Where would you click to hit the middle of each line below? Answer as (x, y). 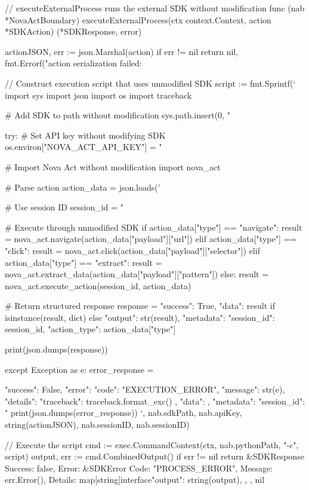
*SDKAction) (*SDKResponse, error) (73, 31)
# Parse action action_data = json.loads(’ (83, 187)
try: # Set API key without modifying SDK (85, 135)
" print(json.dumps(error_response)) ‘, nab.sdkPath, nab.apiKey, (123, 413)
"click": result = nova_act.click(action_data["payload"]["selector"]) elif (132, 250)
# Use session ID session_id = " (64, 207)
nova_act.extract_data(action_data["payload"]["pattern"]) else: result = (137, 274)
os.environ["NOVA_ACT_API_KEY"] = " (84, 147)
